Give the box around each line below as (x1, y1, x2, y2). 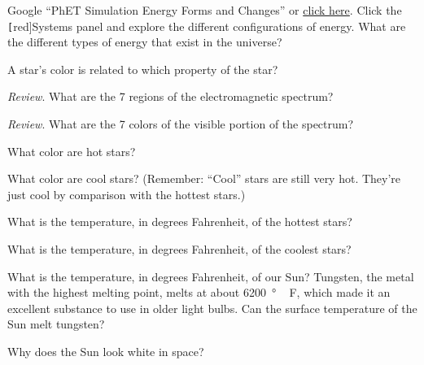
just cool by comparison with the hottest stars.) (7, 185, 246, 202)
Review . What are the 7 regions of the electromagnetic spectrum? (7, 88, 334, 105)
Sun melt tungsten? (7, 315, 105, 332)
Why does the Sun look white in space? (7, 342, 204, 359)
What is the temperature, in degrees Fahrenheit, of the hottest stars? (7, 213, 352, 230)
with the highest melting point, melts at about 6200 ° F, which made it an (7, 284, 391, 301)
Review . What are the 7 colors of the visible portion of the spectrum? (7, 115, 354, 133)
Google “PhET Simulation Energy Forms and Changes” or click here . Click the (7, 2, 402, 18)
